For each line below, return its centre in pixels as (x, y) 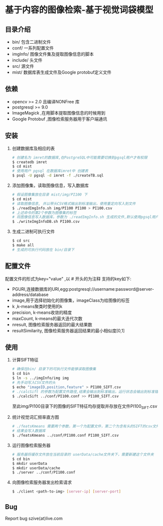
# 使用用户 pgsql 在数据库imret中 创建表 (50, 171)
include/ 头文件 (27, 60)
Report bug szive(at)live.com (34, 518)
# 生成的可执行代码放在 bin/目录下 (43, 250)
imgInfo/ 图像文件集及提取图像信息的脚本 (53, 54)
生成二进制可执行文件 (33, 231)
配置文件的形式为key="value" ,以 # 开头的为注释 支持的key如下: (68, 279)
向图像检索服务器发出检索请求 (42, 482)
